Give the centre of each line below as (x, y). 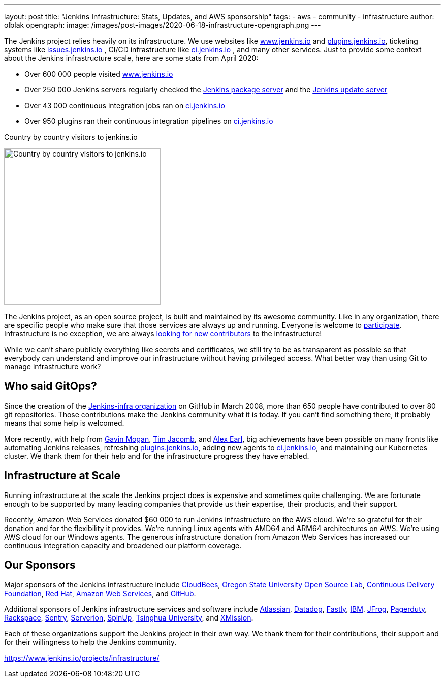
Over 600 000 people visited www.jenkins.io (99, 74)
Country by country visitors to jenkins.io (71, 137)
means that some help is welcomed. (64, 423)
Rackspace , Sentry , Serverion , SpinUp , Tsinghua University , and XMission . (129, 617)
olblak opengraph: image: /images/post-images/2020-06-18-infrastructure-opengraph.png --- (163, 25)
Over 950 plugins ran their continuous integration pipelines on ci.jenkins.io (149, 121)
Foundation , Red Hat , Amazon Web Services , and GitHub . (100, 593)
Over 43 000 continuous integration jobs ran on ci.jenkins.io (125, 105)
